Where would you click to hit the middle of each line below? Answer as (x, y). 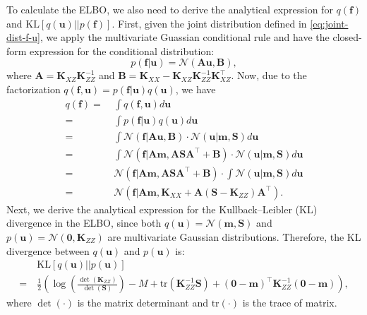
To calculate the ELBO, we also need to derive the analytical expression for (170, 9)
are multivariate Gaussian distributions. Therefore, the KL (234, 236)
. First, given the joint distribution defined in (209, 23)
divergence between (48, 250)
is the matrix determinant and (143, 303)
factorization (34, 89)
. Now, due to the (269, 75)
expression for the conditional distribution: (122, 50)
